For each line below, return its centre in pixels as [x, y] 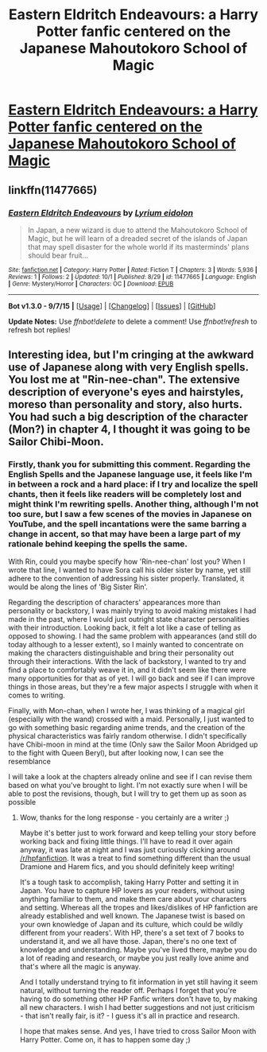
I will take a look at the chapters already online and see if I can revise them [130, 776]
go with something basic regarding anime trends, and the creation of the [127, 727]
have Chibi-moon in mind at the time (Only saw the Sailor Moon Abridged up [133, 744]
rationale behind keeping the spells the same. [98, 544]
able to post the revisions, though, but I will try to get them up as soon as [128, 794]
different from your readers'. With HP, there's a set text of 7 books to [132, 933]
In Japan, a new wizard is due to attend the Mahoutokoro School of [137, 230]
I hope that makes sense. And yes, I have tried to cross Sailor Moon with [138, 1031]
